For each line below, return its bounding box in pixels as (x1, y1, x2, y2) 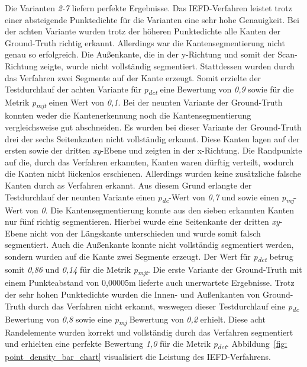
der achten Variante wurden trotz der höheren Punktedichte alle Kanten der (5, 25, 280, 37)
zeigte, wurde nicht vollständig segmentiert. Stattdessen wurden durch (40, 59, 295, 72)
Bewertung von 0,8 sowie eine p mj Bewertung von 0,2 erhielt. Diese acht (5, 312, 266, 327)
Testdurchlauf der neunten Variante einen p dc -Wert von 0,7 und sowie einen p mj (5, 190, 294, 205)
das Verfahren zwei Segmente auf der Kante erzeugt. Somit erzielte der (5, 71, 261, 84)
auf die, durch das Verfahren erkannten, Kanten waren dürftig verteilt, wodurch (5, 155, 294, 168)
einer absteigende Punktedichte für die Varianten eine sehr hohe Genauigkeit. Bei (5, 13, 299, 25)
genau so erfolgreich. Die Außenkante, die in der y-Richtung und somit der (5, 48, 275, 60)
